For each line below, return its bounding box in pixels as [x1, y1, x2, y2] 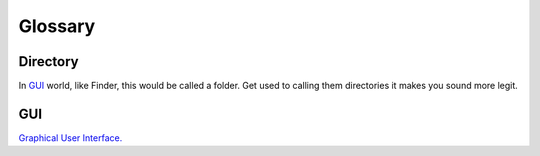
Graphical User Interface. [18, 131, 123, 144]
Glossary [18, 15, 96, 37]
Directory [18, 53, 79, 70]
